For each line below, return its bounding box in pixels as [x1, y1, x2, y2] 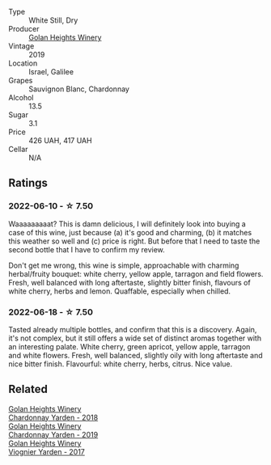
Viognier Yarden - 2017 [8, 446, 85, 456]
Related [8, 383, 49, 396]
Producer [8, 24, 40, 33]
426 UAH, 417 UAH [28, 136, 92, 145]
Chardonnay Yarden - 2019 [8, 429, 99, 439]
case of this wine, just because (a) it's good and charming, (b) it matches [8, 227, 252, 237]
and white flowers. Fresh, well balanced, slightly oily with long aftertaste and [8, 350, 263, 360]
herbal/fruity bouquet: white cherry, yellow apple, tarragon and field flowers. [8, 268, 264, 278]
